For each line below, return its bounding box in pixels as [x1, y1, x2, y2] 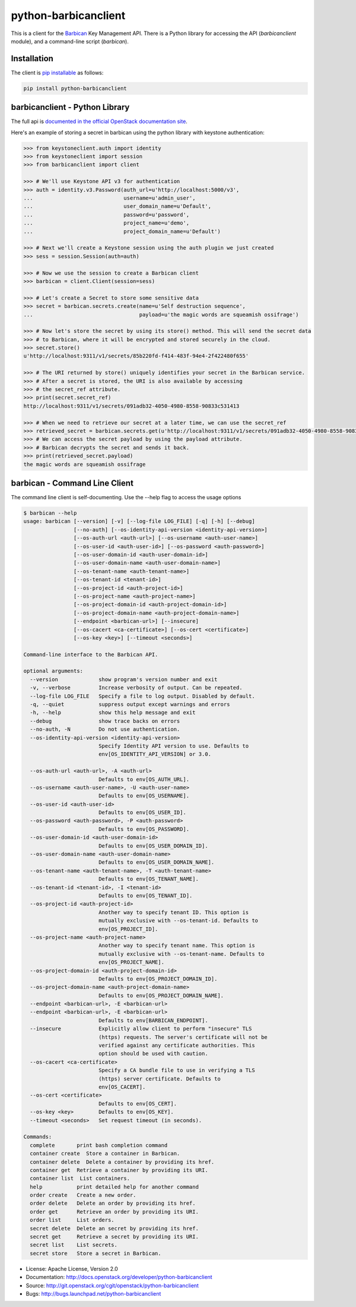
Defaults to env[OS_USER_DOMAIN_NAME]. [98, 859, 215, 866]
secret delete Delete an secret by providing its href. [30, 1225, 199, 1232]
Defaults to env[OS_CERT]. [98, 1100, 177, 1107]
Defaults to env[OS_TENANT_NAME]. [98, 875, 199, 883]
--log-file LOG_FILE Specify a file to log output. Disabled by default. [30, 692, 255, 700]
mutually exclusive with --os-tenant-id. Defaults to [98, 917, 258, 924]
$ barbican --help [23, 510, 77, 516]
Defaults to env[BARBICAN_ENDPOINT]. [98, 1017, 208, 1023]
